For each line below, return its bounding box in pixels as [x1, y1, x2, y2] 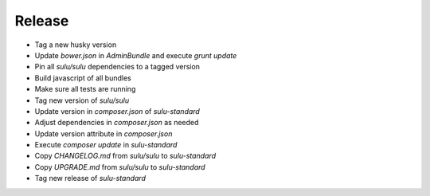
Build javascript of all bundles [34, 73, 131, 83]
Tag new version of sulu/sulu [34, 96, 130, 105]
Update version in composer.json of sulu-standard [34, 106, 201, 116]
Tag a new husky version [34, 40, 117, 49]
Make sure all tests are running [34, 84, 136, 94]
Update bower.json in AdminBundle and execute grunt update [34, 50, 237, 60]
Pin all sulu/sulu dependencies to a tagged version [34, 62, 201, 72]
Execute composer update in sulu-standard [34, 140, 178, 150]
